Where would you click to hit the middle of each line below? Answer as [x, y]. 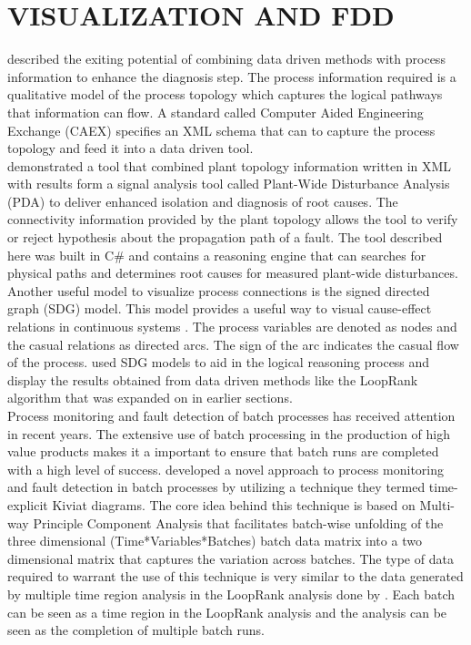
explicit [28, 504]
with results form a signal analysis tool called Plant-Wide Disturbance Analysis [229, 184]
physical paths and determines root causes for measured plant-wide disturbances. [233, 273]
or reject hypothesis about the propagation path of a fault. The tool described [225, 237]
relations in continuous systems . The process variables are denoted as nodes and [232, 327]
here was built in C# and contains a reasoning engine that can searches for [217, 255]
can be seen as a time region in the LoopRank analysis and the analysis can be [227, 612]
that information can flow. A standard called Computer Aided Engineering [215, 112]
